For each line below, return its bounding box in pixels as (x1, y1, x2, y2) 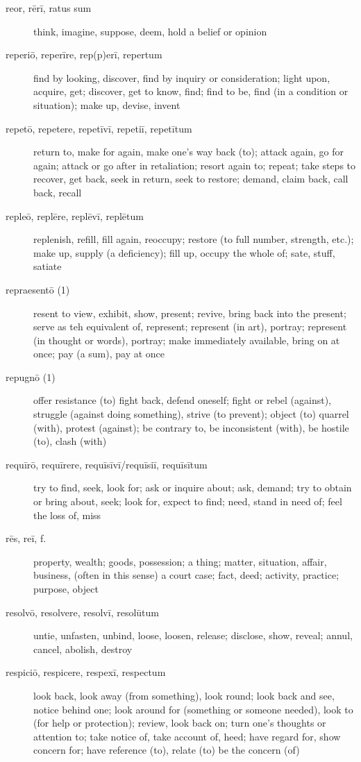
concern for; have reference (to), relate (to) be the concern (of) (33, 743, 300, 757)
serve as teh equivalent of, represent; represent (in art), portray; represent (33, 319, 347, 334)
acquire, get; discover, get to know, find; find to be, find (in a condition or (33, 84, 349, 99)
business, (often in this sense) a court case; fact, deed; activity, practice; (33, 568, 339, 582)
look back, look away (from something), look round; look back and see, (33, 688, 335, 702)
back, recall (33, 185, 82, 199)
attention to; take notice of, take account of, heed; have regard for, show (33, 729, 341, 743)
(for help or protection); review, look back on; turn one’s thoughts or (33, 716, 326, 730)
